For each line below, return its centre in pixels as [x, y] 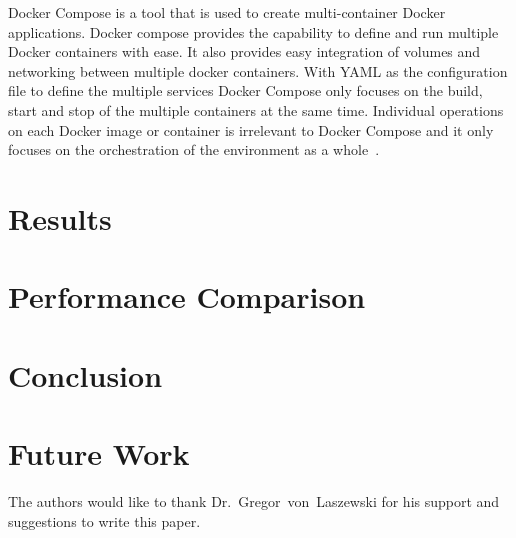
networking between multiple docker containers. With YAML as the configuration [258, 70]
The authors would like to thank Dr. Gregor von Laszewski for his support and [254, 501]
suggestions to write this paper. [104, 520]
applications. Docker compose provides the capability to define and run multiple [253, 31]
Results [60, 217]
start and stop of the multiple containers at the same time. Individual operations [256, 109]
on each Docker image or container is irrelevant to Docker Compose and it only [251, 129]
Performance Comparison [187, 296]
